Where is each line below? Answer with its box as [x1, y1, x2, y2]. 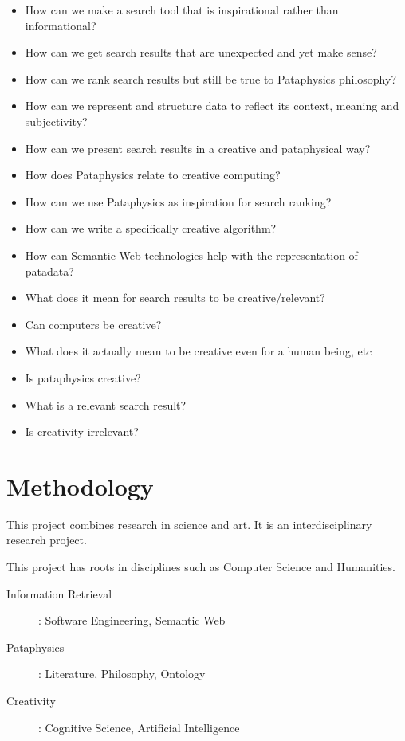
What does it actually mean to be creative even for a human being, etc [25, 343, 372, 359]
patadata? [25, 262, 74, 279]
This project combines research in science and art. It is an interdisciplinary [6, 516, 372, 532]
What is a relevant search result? [25, 396, 187, 413]
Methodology [6, 469, 154, 502]
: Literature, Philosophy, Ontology [38, 665, 206, 682]
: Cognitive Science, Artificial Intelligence [38, 719, 240, 735]
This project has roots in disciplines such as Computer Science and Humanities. [6, 559, 395, 574]
